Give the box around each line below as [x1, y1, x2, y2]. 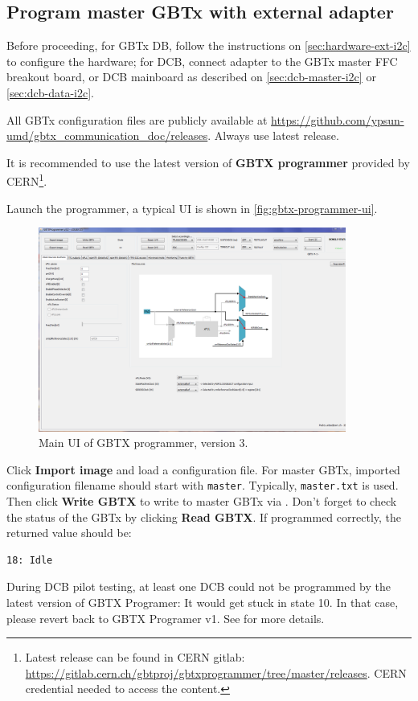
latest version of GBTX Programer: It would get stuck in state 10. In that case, [6, 594, 399, 610]
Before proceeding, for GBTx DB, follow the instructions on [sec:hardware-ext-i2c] [6, 37, 411, 54]
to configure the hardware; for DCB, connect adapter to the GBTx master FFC [6, 52, 398, 69]
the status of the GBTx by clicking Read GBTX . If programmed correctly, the [6, 508, 402, 525]
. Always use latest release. [207, 127, 339, 144]
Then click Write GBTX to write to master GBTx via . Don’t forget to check [6, 493, 397, 510]
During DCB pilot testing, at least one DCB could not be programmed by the [6, 578, 391, 595]
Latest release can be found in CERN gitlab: [25, 649, 245, 666]
